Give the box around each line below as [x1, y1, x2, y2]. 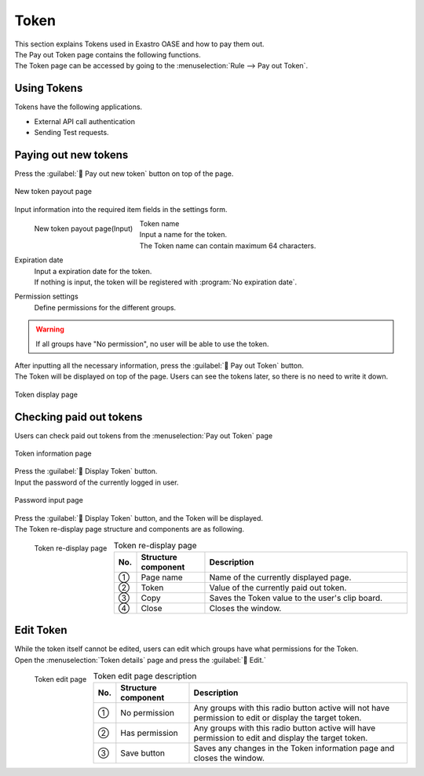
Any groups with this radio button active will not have [193, 703, 390, 714]
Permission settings [14, 291, 79, 302]
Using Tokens [14, 82, 83, 95]
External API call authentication [34, 116, 135, 126]
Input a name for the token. [139, 230, 228, 240]
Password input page [14, 496, 84, 505]
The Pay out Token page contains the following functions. [14, 49, 201, 59]
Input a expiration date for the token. [34, 266, 152, 276]
